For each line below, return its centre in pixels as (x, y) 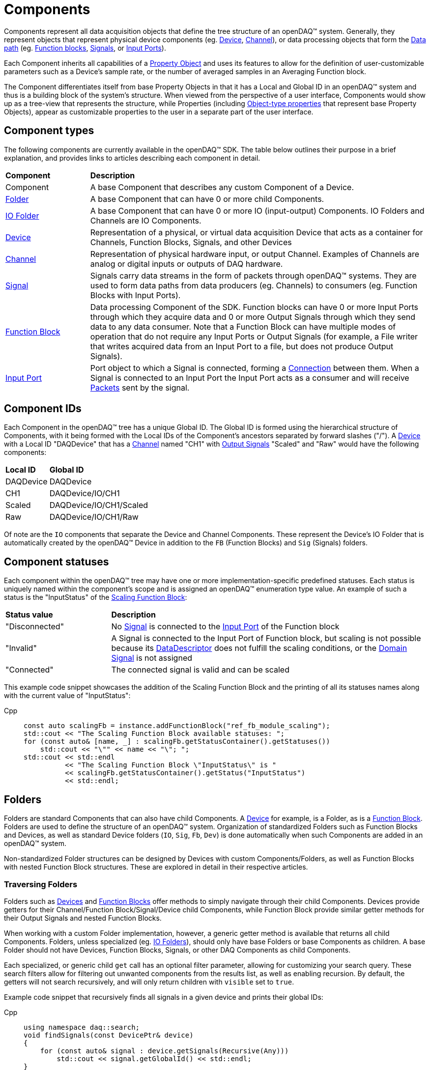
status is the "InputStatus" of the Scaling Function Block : (96, 597)
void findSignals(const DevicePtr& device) (109, 1035)
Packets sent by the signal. (140, 387)
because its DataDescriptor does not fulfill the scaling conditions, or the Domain (259, 648)
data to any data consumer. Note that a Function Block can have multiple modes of (243, 326)
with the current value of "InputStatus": (67, 696)
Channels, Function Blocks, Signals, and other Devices (191, 242)
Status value (29, 615)
